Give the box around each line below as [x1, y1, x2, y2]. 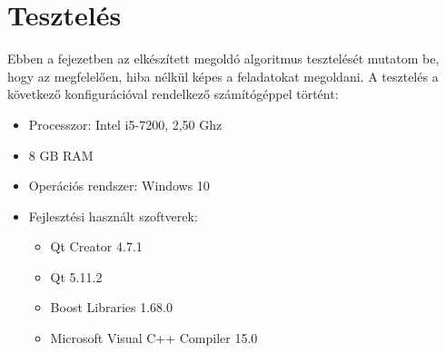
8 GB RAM [28, 145, 94, 164]
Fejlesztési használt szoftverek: [28, 206, 198, 225]
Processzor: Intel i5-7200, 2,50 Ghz [28, 114, 223, 133]
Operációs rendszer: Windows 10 [28, 176, 210, 195]
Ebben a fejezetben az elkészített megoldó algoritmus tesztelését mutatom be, [7, 49, 440, 68]
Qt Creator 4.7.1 [50, 237, 143, 256]
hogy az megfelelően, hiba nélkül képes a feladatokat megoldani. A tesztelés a [7, 66, 439, 85]
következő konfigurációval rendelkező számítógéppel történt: [7, 84, 339, 103]
